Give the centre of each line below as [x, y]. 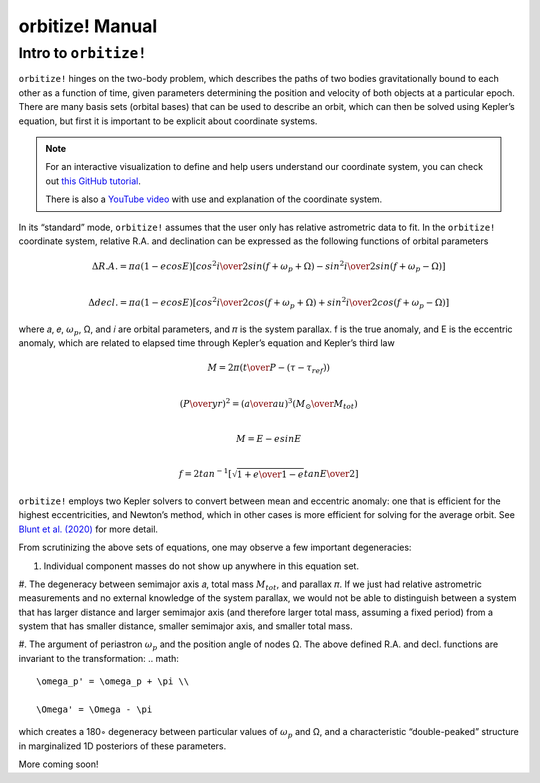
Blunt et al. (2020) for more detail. [88, 529]
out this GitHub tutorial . [93, 181]
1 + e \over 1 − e [270, 474]
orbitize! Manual [88, 26]
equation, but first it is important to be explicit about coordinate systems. [168, 121]
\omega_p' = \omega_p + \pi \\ [113, 681]
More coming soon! [58, 764]
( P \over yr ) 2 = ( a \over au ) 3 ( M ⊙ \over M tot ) [269, 404]
